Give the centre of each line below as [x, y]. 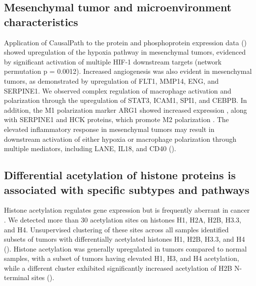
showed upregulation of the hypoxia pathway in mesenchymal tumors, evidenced [125, 52]
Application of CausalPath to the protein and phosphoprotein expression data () [126, 42]
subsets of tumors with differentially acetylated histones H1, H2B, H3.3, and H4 [125, 239]
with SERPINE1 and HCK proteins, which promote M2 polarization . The [116, 119]
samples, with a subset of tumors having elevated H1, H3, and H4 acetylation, [122, 258]
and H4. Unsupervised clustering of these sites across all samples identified [116, 229]
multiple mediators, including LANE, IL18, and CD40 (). [90, 148]
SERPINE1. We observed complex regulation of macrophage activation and [118, 90]
